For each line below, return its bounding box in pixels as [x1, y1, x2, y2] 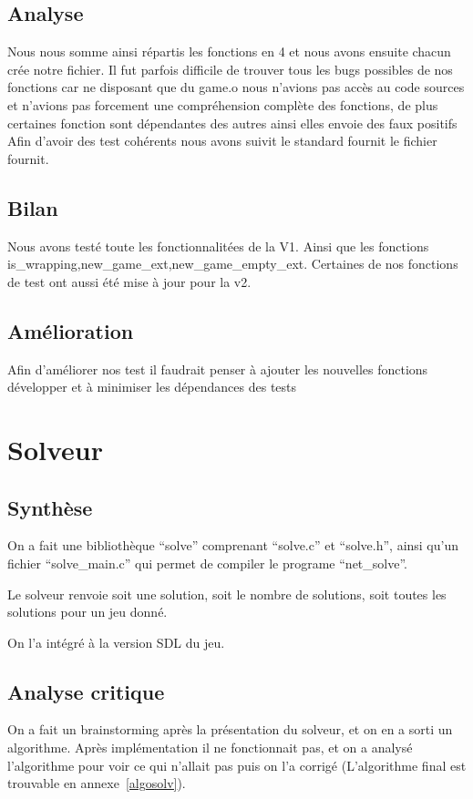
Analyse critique [7, 677, 165, 705]
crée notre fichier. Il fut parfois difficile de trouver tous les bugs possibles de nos [7, 59, 453, 78]
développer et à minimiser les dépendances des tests [7, 377, 297, 396]
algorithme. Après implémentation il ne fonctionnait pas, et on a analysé [7, 738, 413, 757]
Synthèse [7, 493, 93, 521]
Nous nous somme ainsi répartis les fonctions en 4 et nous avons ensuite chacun [7, 42, 451, 61]
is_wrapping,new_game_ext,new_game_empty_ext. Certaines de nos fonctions [7, 254, 458, 273]
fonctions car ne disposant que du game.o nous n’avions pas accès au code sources [7, 77, 465, 97]
